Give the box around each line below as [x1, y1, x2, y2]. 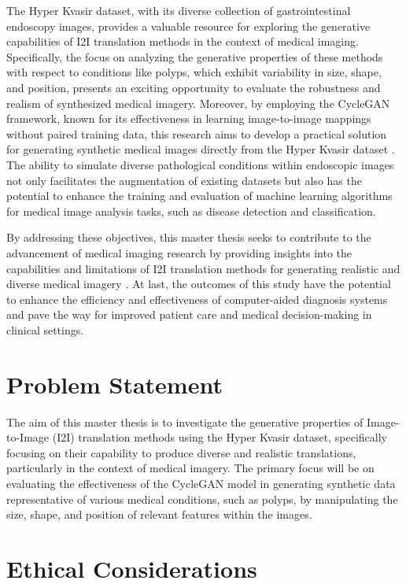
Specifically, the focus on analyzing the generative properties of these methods [6, 48, 383, 65]
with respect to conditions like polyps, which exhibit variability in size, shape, [6, 64, 382, 80]
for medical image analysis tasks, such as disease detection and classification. [6, 202, 376, 219]
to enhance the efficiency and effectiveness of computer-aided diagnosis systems [6, 290, 388, 307]
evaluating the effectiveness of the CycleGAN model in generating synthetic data [6, 475, 396, 491]
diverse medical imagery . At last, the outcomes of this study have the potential [6, 275, 391, 292]
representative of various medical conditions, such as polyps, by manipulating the [6, 490, 398, 507]
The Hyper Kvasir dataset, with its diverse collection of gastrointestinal [6, 2, 351, 18]
